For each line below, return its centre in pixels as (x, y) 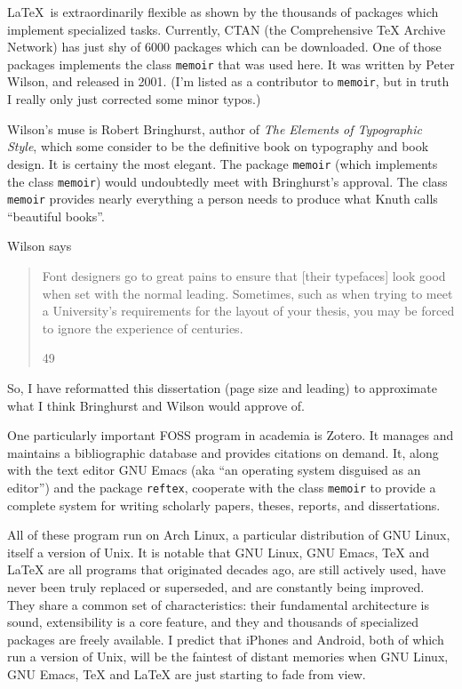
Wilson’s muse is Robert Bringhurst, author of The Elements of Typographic (215, 128)
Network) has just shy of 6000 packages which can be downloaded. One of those (224, 47)
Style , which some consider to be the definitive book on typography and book (218, 146)
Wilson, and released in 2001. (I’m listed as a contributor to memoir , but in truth (228, 81)
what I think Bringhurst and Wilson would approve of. (156, 405)
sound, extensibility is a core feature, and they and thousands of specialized (213, 622)
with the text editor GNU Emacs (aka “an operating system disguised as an (214, 470)
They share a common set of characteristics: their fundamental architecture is (219, 604)
